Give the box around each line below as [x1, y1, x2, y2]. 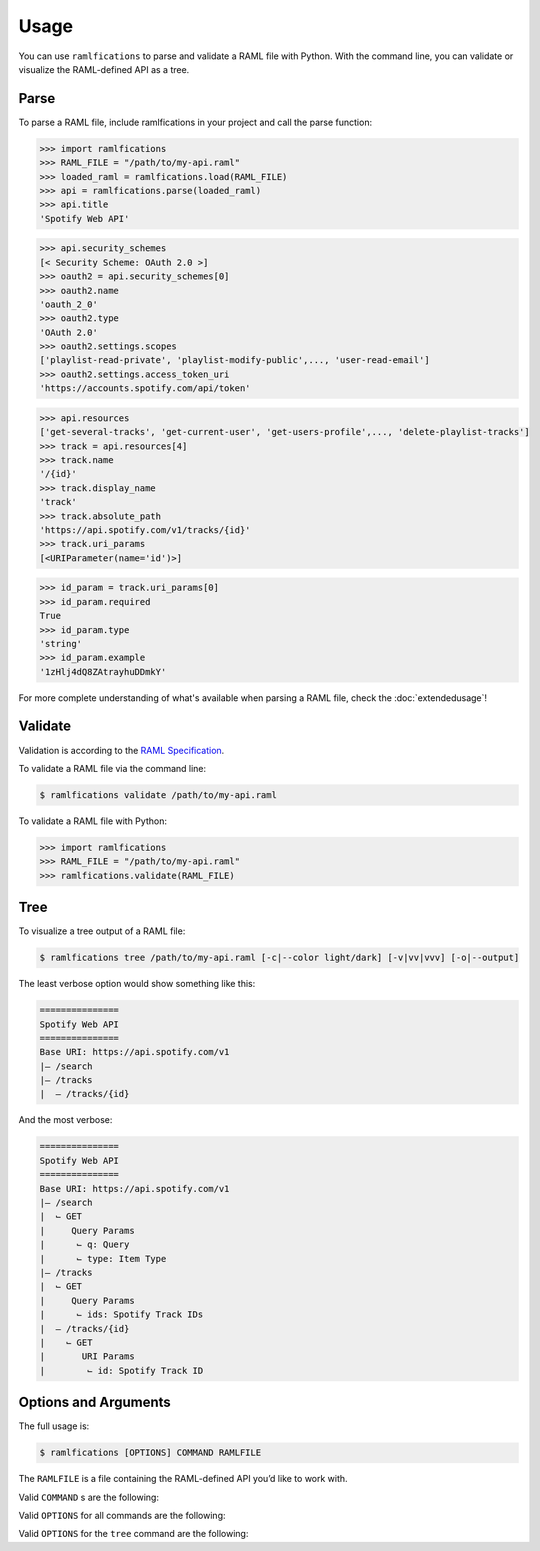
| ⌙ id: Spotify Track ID [39, 1365, 204, 1376]
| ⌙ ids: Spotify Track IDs [39, 1309, 204, 1320]
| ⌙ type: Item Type [39, 1253, 167, 1264]
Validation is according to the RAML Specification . [18, 744, 225, 756]
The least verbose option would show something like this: [18, 978, 256, 990]
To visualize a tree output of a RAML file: [18, 925, 186, 937]
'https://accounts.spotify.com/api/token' [39, 383, 251, 394]
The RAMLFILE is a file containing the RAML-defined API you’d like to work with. [18, 1473, 349, 1485]
